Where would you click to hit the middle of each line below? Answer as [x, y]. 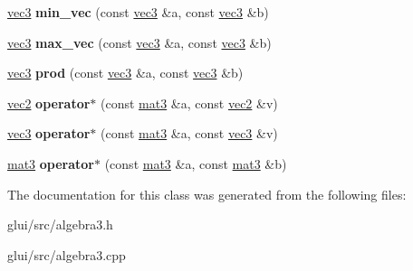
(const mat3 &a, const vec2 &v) [189, 103]
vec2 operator [49, 103]
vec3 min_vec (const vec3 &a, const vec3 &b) [138, 12]
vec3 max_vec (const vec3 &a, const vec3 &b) [139, 42]
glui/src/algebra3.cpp [67, 254]
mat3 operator [51, 163]
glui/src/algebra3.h [60, 224]
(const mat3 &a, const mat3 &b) [196, 163]
